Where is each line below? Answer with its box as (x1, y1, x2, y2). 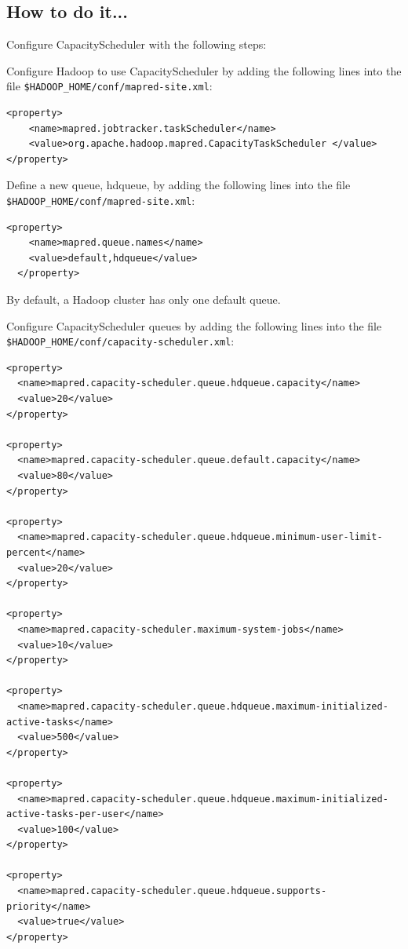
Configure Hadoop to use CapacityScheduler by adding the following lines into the (6, 62, 402, 78)
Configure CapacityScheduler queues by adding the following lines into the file (6, 317, 382, 334)
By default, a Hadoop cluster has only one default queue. (6, 291, 281, 308)
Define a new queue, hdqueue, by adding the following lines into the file (6, 177, 351, 193)
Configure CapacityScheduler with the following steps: (6, 36, 267, 53)
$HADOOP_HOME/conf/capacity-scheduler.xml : (6, 333, 235, 349)
